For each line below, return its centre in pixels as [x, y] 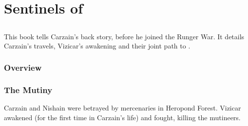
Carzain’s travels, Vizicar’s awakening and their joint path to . [97, 46]
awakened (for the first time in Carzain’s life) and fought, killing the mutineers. [122, 117]
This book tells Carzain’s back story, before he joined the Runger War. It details [124, 36]
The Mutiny [28, 89]
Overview [23, 67]
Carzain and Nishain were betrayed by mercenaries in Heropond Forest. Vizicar [123, 108]
